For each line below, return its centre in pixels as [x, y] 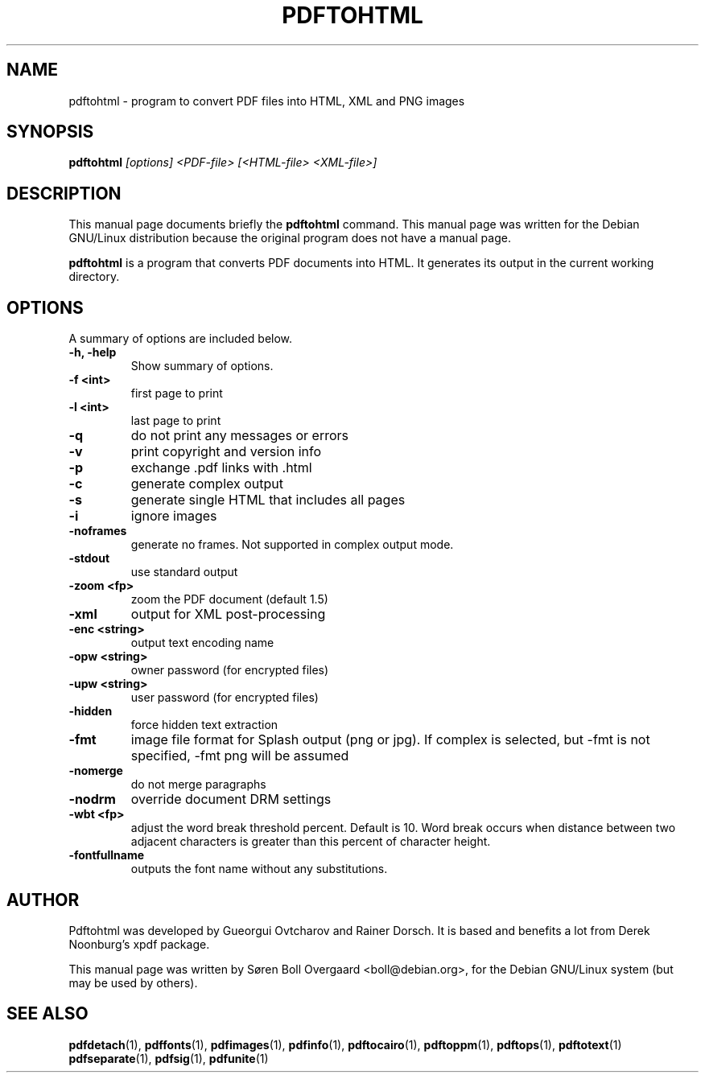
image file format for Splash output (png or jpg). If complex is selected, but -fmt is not [390, 740]
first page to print [177, 393]
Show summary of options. [202, 366]
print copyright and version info [226, 452]
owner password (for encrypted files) [230, 670]
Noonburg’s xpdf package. [139, 944]
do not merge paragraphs [198, 785]
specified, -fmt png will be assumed [240, 756]
